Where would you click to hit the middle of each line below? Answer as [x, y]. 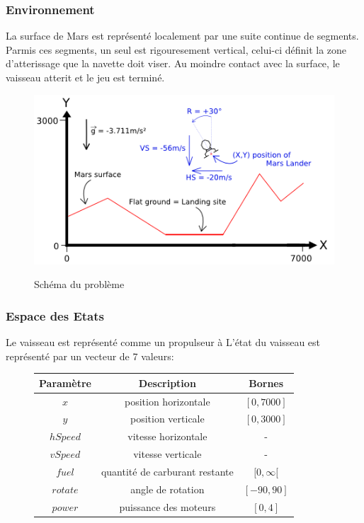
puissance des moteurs [167, 506]
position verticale [167, 419]
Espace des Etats [55, 315]
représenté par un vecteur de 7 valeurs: [90, 356]
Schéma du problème [79, 284]
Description [167, 383]
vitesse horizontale [167, 436]
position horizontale [167, 401]
